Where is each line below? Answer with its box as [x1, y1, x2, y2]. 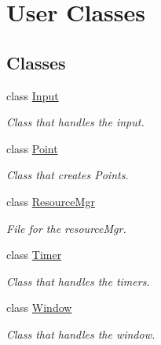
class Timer [6, 246, 62, 263]
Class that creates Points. [6, 167, 129, 183]
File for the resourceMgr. [6, 219, 126, 236]
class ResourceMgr [6, 193, 95, 209]
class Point [6, 140, 58, 156]
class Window [6, 299, 72, 316]
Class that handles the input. [6, 114, 145, 130]
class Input [6, 87, 59, 103]
